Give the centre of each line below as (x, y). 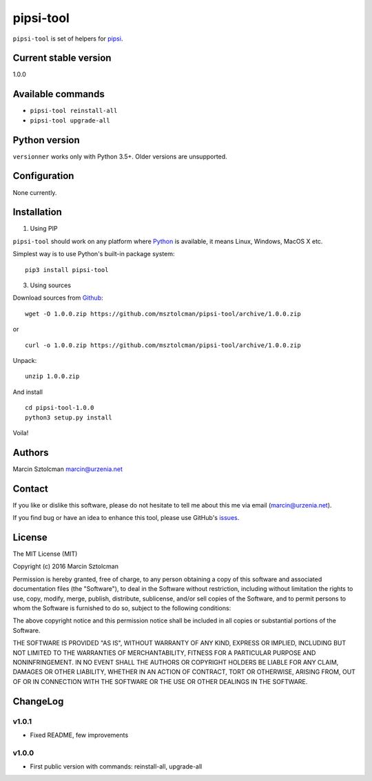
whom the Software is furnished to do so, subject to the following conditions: (122, 608)
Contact (30, 489)
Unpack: (25, 360)
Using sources (51, 285)
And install (28, 392)
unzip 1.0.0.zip (52, 376)
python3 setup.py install (69, 417)
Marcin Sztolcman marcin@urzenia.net (68, 469)
